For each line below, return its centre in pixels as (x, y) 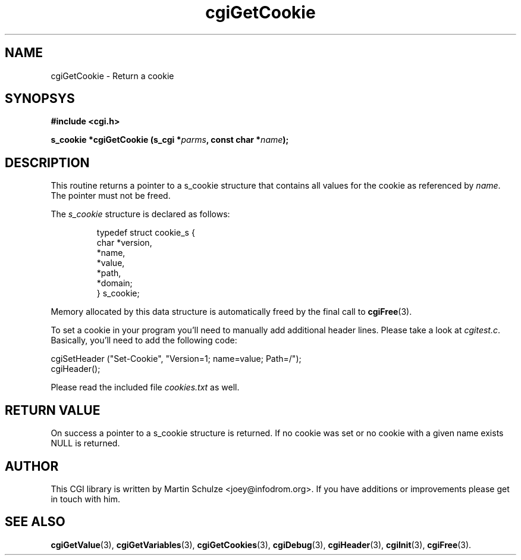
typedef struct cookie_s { (146, 233)
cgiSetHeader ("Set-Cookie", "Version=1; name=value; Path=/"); (176, 359)
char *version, (124, 243)
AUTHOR (32, 466)
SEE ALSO (35, 522)
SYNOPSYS (40, 99)
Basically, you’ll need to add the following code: (144, 340)
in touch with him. (85, 499)
